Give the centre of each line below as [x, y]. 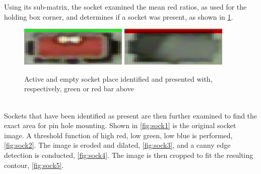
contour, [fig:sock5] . [34, 165]
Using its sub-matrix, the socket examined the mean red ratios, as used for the [125, 7]
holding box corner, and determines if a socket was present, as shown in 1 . [119, 16]
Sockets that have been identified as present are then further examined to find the [131, 115]
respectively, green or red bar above [79, 89]
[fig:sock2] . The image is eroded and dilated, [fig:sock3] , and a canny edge [117, 145]
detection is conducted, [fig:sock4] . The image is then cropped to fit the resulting [129, 155]
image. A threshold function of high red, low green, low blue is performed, [118, 135]
